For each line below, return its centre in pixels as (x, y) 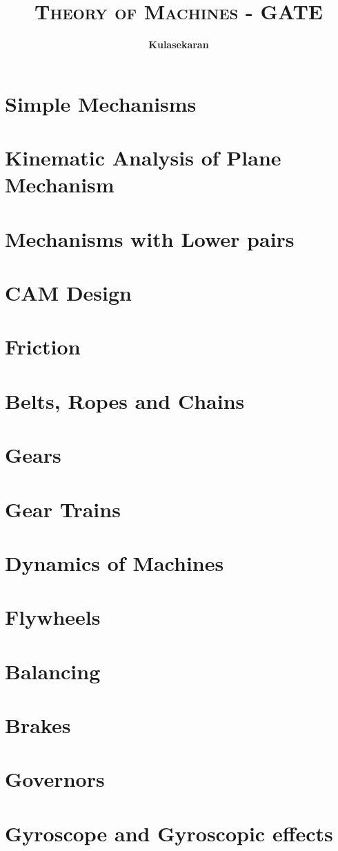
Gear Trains (63, 509)
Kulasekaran (179, 44)
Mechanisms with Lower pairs (150, 238)
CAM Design (68, 293)
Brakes (38, 725)
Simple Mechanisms (101, 103)
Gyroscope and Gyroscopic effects (169, 833)
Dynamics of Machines (115, 562)
